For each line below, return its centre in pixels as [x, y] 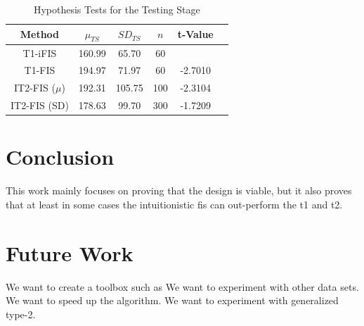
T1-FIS [40, 70]
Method [40, 34]
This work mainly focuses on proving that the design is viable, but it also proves [179, 190]
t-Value [195, 34]
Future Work [70, 252]
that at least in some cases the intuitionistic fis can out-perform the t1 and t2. [174, 204]
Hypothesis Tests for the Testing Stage [117, 9]
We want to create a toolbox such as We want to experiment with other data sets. [182, 286]
